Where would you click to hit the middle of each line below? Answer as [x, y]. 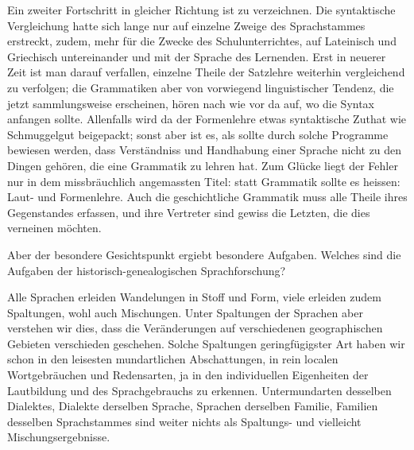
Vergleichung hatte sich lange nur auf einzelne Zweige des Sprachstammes [186, 25]
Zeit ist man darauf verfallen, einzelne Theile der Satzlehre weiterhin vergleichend [206, 72]
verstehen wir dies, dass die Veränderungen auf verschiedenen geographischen [195, 328]
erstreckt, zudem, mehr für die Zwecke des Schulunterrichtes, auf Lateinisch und [202, 41]
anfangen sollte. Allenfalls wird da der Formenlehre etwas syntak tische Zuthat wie [207, 119]
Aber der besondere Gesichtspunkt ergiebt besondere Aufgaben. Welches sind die [204, 254]
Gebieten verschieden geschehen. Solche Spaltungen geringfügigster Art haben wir [206, 343]
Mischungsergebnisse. [59, 437]
